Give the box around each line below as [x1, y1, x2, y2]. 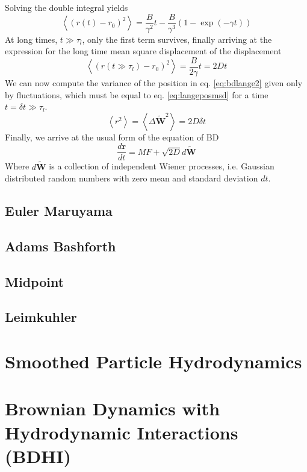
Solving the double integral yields [5, 1, 128, 13]
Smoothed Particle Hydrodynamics [5, 349, 302, 374]
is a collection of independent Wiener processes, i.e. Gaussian [49, 160, 274, 172]
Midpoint [5, 272, 64, 291]
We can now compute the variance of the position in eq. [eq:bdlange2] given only [5, 76, 303, 89]
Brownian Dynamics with [5, 396, 220, 421]
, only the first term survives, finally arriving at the [82, 33, 272, 45]
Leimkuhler [5, 307, 77, 326]
